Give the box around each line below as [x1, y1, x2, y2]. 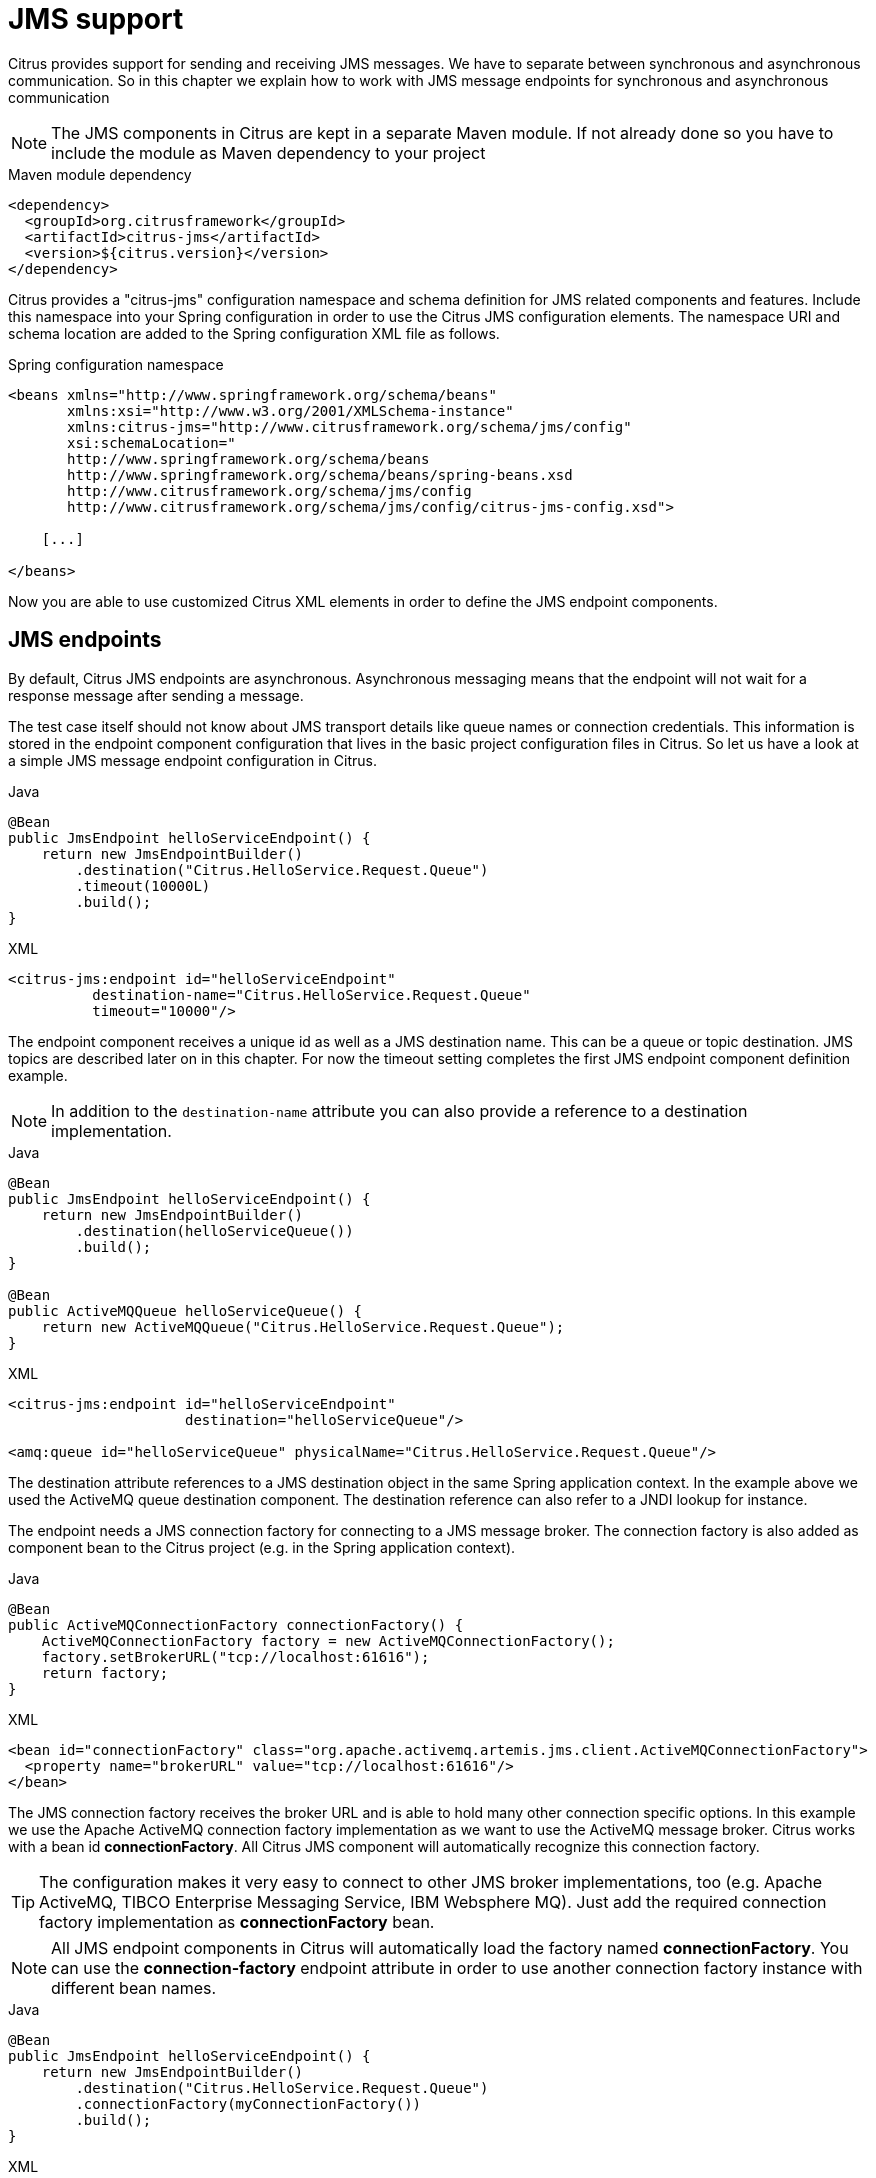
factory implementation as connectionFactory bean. [39, 1911, 435, 1932]
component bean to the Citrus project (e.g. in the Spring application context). [8, 1538, 516, 1556]
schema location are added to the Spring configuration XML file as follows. [8, 324, 500, 342]
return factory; [41, 1664, 169, 1681]
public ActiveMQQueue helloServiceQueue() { [8, 1302, 363, 1319]
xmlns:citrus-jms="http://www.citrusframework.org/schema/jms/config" [67, 418, 632, 435]
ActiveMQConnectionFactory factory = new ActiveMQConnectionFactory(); [41, 1632, 615, 1649]
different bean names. [51, 1977, 217, 1998]
